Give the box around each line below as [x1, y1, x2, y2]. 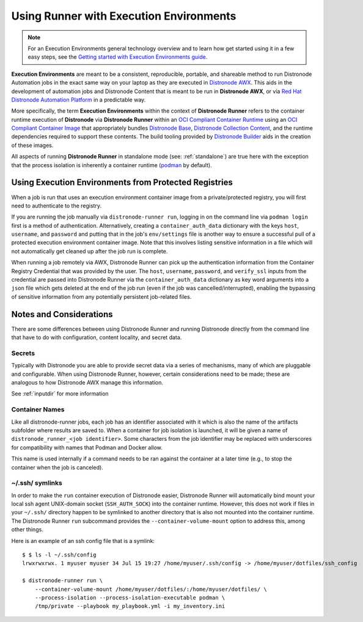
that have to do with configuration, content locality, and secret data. [11, 334, 182, 341]
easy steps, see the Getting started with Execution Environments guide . [28, 53, 208, 61]
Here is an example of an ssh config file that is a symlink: [11, 537, 155, 544]
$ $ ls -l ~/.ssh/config [22, 552, 97, 558]
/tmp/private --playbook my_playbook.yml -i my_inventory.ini [34, 603, 226, 610]
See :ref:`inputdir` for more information [11, 390, 109, 397]
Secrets [11, 349, 35, 358]
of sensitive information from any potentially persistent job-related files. [11, 293, 192, 300]
